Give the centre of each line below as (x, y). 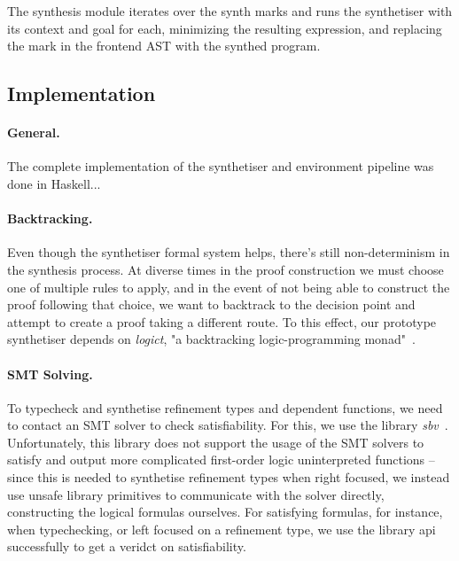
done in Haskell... (54, 183)
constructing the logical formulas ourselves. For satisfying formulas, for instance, (225, 512)
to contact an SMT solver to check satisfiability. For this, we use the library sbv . (228, 425)
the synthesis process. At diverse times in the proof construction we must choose (226, 269)
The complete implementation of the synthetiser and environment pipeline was (221, 166)
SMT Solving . (50, 374)
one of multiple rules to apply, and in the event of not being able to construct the (229, 287)
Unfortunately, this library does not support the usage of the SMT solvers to (216, 442)
